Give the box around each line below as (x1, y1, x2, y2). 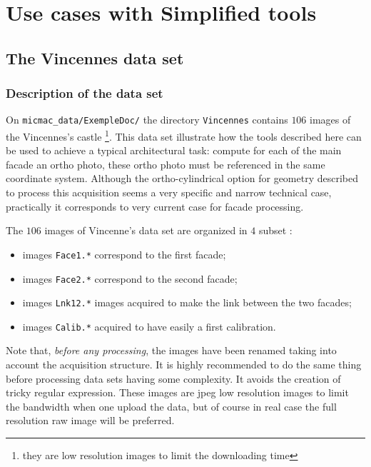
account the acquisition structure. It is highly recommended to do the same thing (6, 357, 362, 372)
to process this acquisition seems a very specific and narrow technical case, (6, 185, 332, 200)
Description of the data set (6, 84, 163, 102)
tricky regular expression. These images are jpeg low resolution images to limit (6, 385, 349, 400)
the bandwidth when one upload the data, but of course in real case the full (6, 398, 337, 413)
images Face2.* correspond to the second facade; (22, 271, 238, 286)
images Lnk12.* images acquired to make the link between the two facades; (22, 295, 352, 310)
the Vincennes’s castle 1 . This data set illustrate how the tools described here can (6, 127, 362, 144)
